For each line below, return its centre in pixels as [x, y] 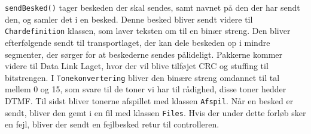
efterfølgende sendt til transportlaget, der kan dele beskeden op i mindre [138, 42]
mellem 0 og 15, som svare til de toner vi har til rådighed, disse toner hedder [146, 89]
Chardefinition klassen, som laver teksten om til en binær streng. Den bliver [148, 31]
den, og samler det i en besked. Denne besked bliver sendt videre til [129, 19]
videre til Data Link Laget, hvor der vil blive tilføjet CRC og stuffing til [137, 66]
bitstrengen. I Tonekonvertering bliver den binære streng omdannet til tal [142, 77]
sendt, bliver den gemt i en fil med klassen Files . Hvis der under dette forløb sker [155, 112]
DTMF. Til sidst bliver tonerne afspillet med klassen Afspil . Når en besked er [149, 100]
